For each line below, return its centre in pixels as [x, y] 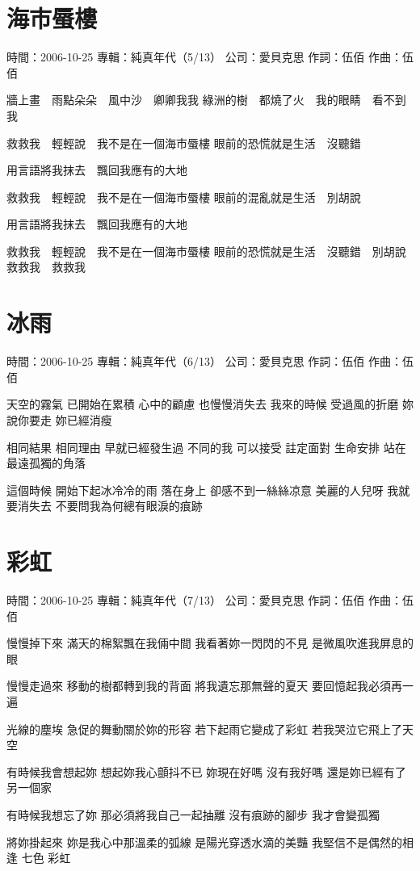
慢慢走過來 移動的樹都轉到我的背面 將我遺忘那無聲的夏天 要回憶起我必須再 [204, 686]
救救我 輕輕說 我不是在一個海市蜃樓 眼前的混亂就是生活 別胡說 [184, 197]
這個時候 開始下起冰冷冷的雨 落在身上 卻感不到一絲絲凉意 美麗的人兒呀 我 [203, 490]
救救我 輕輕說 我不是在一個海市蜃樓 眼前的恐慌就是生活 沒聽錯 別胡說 [206, 251]
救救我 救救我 [46, 267]
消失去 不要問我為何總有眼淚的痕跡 [110, 506]
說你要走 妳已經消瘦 [59, 419]
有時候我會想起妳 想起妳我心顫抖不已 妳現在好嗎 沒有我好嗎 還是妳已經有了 [206, 771]
